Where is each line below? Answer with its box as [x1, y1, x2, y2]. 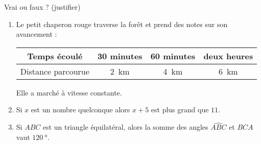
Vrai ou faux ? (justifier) [4, 2, 81, 12]
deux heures [203, 50, 253, 62]
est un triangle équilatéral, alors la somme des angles [42, 122, 208, 132]
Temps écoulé [27, 50, 83, 62]
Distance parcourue [20, 65, 89, 77]
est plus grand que [151, 104, 209, 115]
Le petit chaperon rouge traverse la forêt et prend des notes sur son [16, 18, 228, 29]
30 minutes [97, 50, 143, 62]
